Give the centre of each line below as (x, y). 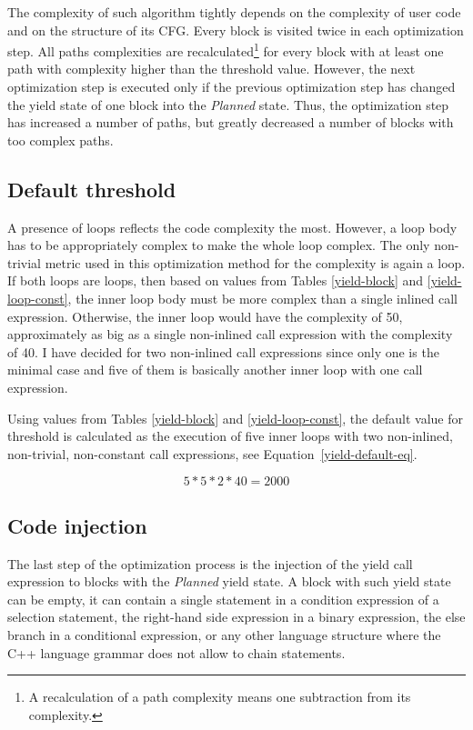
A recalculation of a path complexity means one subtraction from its (220, 697)
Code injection (77, 525)
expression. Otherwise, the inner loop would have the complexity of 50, (205, 316)
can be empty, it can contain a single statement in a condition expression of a (223, 599)
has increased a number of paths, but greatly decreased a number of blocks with (231, 122)
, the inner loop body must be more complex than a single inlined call (263, 298)
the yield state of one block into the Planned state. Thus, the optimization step (228, 104)
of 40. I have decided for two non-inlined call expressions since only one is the (223, 351)
